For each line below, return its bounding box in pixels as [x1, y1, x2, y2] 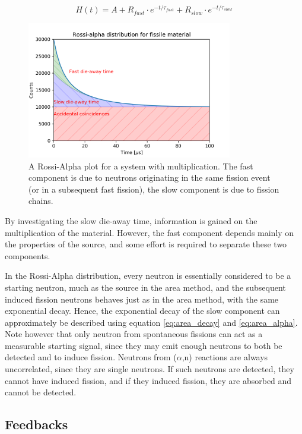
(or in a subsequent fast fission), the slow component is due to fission [28, 183, 279, 195]
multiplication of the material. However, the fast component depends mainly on [5, 226, 294, 238]
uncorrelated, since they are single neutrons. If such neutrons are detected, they [5, 363, 294, 375]
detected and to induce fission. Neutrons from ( [5, 351, 177, 363]
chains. [28, 194, 53, 207]
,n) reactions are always [182, 351, 268, 363]
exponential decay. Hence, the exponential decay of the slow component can [5, 304, 280, 317]
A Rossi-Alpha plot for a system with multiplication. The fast [28, 159, 253, 172]
